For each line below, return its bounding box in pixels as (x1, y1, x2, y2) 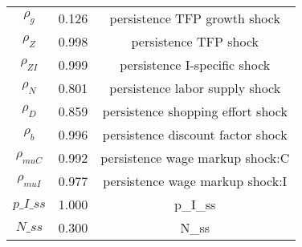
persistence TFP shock (131, 32, 259, 51)
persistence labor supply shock (109, 79, 281, 97)
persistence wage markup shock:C (100, 148, 290, 167)
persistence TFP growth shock (109, 9, 280, 27)
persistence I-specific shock (120, 55, 271, 74)
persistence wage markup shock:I (103, 172, 288, 190)
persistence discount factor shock (102, 125, 288, 144)
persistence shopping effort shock (102, 102, 288, 120)
